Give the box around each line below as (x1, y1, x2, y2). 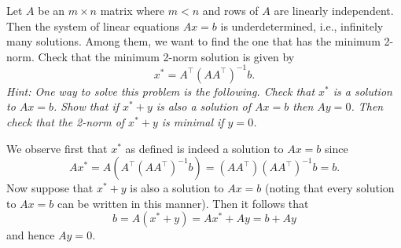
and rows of (202, 2, 259, 18)
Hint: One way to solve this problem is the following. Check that (6, 82, 315, 99)
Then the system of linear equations (6, 17, 179, 34)
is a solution (333, 82, 392, 99)
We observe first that (6, 140, 108, 156)
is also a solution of (156, 98, 252, 115)
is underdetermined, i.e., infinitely (220, 17, 384, 34)
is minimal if (161, 114, 224, 130)
